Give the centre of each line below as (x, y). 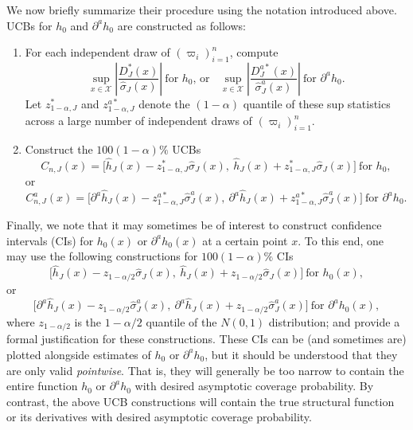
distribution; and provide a (334, 321)
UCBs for (29, 25)
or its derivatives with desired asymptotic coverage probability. (159, 417)
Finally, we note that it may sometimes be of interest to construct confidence (194, 225)
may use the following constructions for (102, 256)
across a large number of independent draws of (138, 121)
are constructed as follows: (181, 25)
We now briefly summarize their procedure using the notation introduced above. (202, 10)
